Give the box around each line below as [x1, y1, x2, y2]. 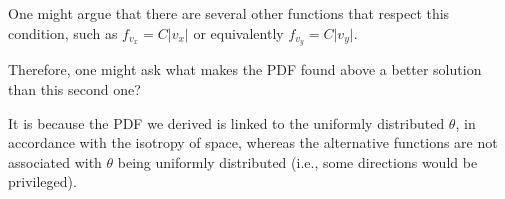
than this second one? [8, 79, 141, 100]
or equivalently [193, 22, 284, 43]
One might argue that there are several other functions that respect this [8, 3, 450, 23]
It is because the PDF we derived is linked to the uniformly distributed [8, 112, 445, 133]
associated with [8, 151, 102, 172]
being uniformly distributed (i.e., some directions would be [117, 151, 478, 172]
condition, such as [8, 22, 118, 43]
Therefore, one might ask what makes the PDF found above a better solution [8, 59, 482, 80]
